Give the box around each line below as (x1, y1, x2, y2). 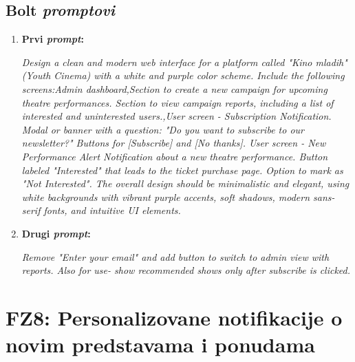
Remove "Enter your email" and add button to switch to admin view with (21, 249, 330, 264)
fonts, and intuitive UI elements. (43, 203, 181, 217)
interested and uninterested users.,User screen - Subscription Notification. (21, 109, 332, 123)
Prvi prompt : (21, 32, 84, 46)
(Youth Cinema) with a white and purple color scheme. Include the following (21, 68, 345, 83)
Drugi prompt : (21, 226, 91, 240)
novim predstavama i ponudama (6, 330, 315, 359)
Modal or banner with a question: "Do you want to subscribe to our (21, 122, 304, 136)
